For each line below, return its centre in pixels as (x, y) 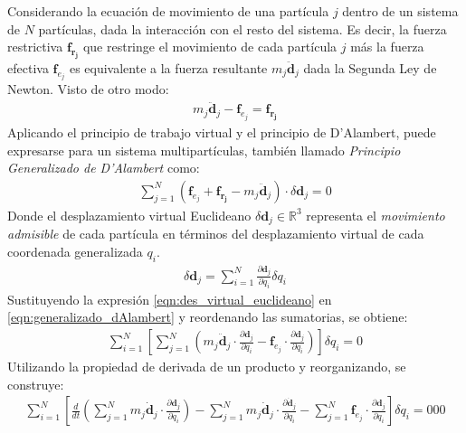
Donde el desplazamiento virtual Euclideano (129, 215)
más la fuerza (387, 47)
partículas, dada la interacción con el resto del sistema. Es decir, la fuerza (243, 28)
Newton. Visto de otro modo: (88, 89)
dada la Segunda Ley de (370, 67)
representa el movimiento (376, 215)
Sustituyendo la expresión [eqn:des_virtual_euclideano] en (170, 299)
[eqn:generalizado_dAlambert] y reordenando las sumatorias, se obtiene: (208, 317)
